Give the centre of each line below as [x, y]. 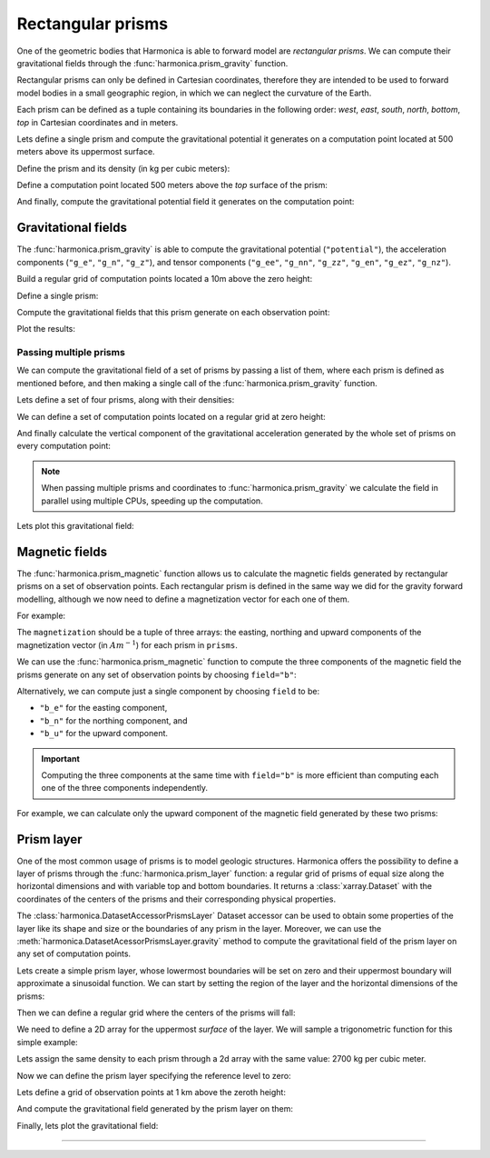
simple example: [47, 1042]
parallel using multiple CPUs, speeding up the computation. [152, 501]
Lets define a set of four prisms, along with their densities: [126, 400]
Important [61, 758]
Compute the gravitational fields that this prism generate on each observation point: [173, 312]
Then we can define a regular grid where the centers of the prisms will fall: [156, 1013]
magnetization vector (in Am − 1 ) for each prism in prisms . [127, 644]
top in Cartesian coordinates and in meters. [98, 122]
